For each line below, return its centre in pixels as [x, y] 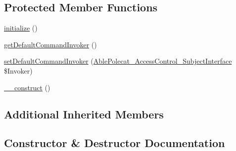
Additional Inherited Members [84, 114]
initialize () [21, 28]
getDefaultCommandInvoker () [50, 44]
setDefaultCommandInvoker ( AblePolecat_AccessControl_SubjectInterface [118, 61]
